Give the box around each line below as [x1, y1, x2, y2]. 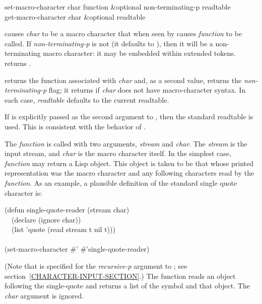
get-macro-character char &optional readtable [5, 11, 146, 22]
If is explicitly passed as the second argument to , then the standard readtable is [5, 111, 253, 122]
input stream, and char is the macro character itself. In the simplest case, [5, 148, 231, 159]
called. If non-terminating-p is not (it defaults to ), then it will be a [5, 38, 213, 48]
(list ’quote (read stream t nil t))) [11, 224, 115, 235]
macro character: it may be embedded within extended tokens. [43, 48, 236, 58]
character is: [5, 187, 42, 198]
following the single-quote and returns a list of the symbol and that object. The [5, 280, 250, 291]
